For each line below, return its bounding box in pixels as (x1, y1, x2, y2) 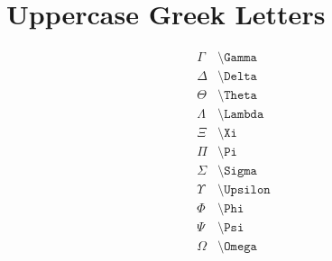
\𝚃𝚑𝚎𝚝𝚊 (217, 89, 257, 103)
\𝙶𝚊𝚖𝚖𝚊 (217, 51, 257, 65)
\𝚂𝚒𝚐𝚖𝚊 (217, 165, 257, 178)
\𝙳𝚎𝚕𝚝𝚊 (217, 70, 257, 84)
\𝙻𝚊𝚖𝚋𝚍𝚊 (217, 108, 264, 121)
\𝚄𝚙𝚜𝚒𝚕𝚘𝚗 (217, 184, 271, 197)
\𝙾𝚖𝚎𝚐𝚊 (217, 240, 257, 254)
